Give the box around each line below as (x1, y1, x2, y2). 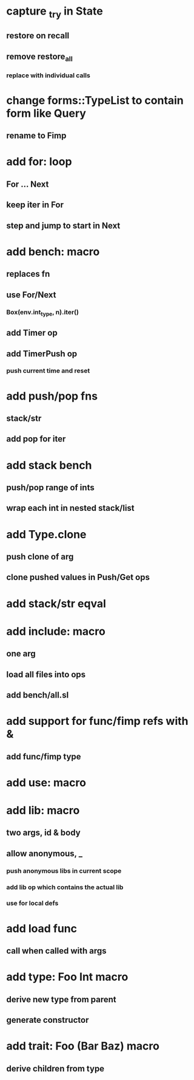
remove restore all (6, 51, 73, 63)
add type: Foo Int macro (6, 970, 129, 984)
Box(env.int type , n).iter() (6, 308, 79, 317)
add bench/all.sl (6, 690, 69, 700)
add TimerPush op (6, 348, 78, 359)
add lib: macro (6, 803, 80, 817)
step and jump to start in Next (6, 220, 121, 230)
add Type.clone (6, 527, 87, 541)
